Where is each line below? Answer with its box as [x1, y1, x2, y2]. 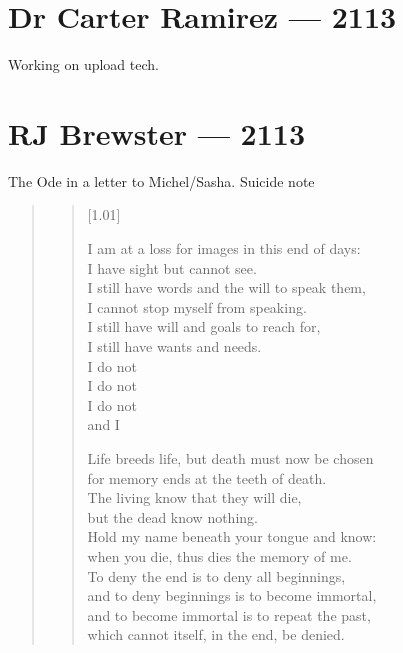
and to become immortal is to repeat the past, [87, 604, 371, 625]
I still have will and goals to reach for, [87, 316, 321, 337]
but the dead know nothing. [87, 506, 258, 527]
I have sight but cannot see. [87, 257, 257, 278]
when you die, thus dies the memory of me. [87, 545, 352, 566]
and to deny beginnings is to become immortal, [87, 585, 377, 606]
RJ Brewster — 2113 [8, 112, 306, 153]
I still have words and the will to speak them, [87, 277, 366, 298]
